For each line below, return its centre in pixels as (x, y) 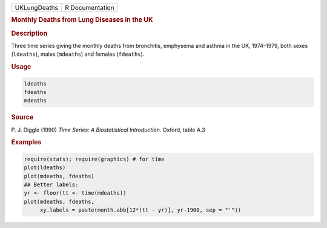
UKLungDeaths (37, 8)
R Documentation (89, 8)
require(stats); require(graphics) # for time (94, 159)
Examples (26, 142)
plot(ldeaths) (45, 168)
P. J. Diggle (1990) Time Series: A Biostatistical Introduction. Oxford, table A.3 (108, 130)
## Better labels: (51, 185)
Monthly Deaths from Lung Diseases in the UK (82, 20)
